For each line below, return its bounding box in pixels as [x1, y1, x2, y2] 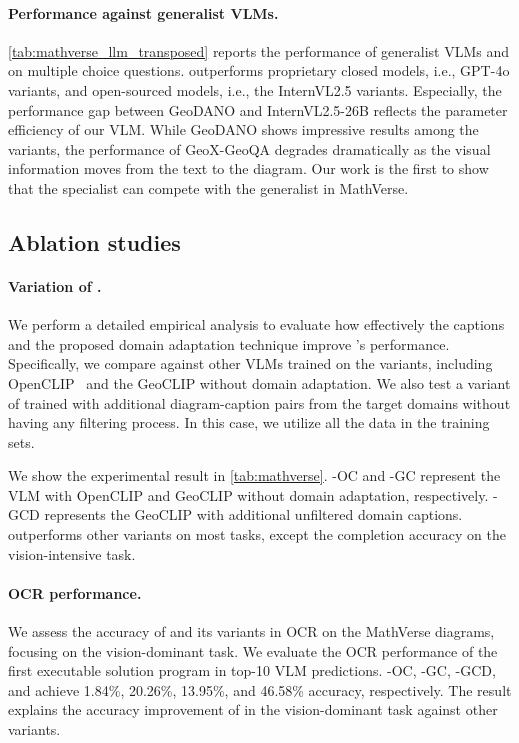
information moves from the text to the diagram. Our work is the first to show [8, 158, 489, 179]
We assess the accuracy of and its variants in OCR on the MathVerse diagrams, [8, 621, 495, 642]
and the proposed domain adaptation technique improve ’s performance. [8, 333, 450, 354]
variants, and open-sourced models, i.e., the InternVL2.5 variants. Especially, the [8, 79, 502, 100]
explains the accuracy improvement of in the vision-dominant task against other [8, 699, 498, 720]
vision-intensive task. [8, 543, 136, 564]
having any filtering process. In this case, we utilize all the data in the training [8, 412, 490, 433]
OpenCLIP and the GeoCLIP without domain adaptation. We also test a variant [8, 372, 511, 393]
